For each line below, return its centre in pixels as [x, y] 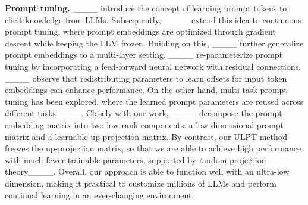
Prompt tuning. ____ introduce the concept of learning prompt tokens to [146, 8]
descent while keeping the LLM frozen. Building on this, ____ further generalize [154, 43]
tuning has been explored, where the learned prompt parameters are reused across [154, 101]
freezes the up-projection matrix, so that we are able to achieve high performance [153, 148]
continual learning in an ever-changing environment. [100, 195]
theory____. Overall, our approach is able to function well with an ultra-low [147, 171]
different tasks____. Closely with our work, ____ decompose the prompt [144, 113]
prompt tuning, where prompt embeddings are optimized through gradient [140, 31]
